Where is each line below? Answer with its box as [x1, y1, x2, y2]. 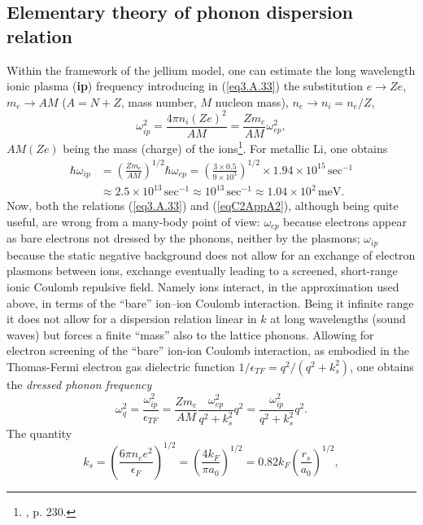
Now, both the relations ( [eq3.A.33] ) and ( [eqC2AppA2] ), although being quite [7, 197, 399, 214]
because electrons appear [283, 212, 407, 230]
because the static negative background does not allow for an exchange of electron [7, 246, 416, 263]
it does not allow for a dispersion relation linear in [7, 310, 257, 327]
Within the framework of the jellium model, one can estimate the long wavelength [7, 61, 416, 78]
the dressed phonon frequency [7, 375, 152, 392]
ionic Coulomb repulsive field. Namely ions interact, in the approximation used [7, 278, 399, 295]
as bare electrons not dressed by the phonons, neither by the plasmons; [7, 230, 360, 247]
